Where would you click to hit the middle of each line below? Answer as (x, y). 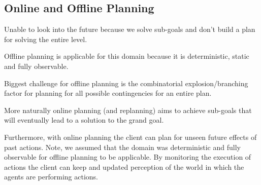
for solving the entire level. (46, 39)
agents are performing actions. (51, 177)
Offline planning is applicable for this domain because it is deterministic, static (127, 56)
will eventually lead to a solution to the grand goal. (84, 120)
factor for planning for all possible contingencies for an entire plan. (108, 93)
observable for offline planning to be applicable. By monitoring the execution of (128, 157)
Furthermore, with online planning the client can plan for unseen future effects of (130, 137)
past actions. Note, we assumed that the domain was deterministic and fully (122, 147)
